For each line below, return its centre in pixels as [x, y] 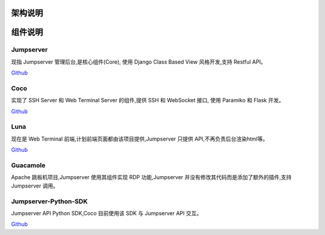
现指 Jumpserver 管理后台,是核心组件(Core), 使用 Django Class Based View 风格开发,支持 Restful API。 [138, 62]
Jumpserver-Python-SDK [49, 201]
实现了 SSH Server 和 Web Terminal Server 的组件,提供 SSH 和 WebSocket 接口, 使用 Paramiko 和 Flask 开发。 [147, 100]
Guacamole [28, 165]
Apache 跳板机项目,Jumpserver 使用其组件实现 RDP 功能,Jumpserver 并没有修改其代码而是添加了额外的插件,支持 [151, 177]
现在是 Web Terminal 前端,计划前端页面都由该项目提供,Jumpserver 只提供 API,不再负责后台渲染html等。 [140, 139]
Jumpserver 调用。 [35, 186]
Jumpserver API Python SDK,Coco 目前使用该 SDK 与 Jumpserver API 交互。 [107, 213]
